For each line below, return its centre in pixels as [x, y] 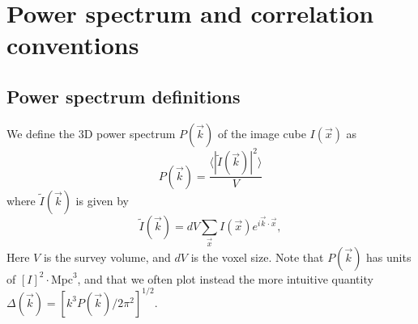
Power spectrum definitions [124, 96]
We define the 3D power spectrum [91, 133]
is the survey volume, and [107, 257]
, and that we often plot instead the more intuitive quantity [225, 278]
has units [389, 257]
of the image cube [262, 133]
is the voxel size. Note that [257, 257]
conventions [73, 45]
